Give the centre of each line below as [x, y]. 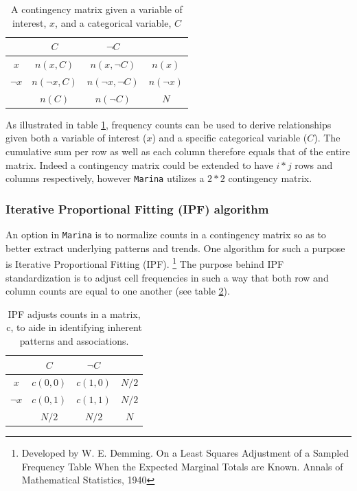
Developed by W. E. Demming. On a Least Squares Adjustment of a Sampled [185, 453]
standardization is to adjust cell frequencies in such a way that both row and [167, 277]
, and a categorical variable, [113, 22]
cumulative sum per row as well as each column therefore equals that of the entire [178, 151]
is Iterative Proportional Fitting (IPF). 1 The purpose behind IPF [145, 263]
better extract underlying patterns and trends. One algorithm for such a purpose [175, 248]
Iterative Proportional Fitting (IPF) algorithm [137, 208]
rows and [314, 164]
